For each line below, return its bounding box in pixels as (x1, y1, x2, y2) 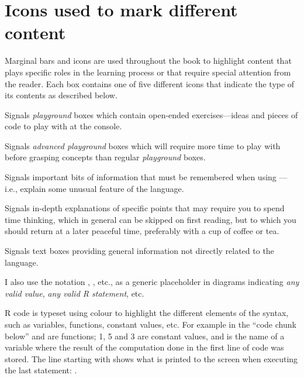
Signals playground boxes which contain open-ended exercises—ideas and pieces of (5, 108, 298, 121)
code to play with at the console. (5, 120, 122, 132)
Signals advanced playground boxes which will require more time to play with (5, 139, 281, 152)
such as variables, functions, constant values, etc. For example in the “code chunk (5, 318, 296, 330)
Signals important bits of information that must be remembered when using (5, 171, 277, 183)
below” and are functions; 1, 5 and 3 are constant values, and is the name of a (5, 329, 285, 342)
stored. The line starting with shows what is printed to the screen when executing (5, 352, 298, 365)
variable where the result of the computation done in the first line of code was (5, 341, 284, 353)
